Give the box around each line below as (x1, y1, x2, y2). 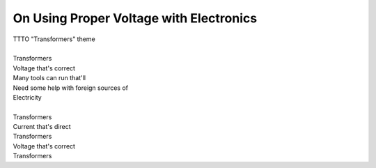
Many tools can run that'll (13, 74, 86, 82)
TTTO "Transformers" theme (13, 35, 95, 43)
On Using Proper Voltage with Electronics (13, 10, 258, 26)
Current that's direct (13, 123, 71, 131)
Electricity (13, 93, 42, 101)
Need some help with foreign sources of (13, 84, 129, 92)
